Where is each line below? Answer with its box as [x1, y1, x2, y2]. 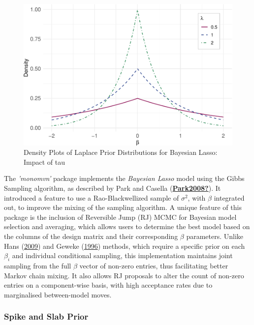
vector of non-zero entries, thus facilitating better [79, 261, 228, 271]
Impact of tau [24, 156, 65, 167]
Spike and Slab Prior [4, 310, 89, 323]
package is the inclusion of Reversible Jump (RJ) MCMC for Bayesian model [4, 211, 237, 222]
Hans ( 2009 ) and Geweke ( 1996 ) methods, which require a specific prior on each [4, 240, 245, 251]
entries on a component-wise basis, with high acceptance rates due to [4, 280, 213, 290]
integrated [214, 192, 245, 203]
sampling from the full [4, 261, 71, 271]
